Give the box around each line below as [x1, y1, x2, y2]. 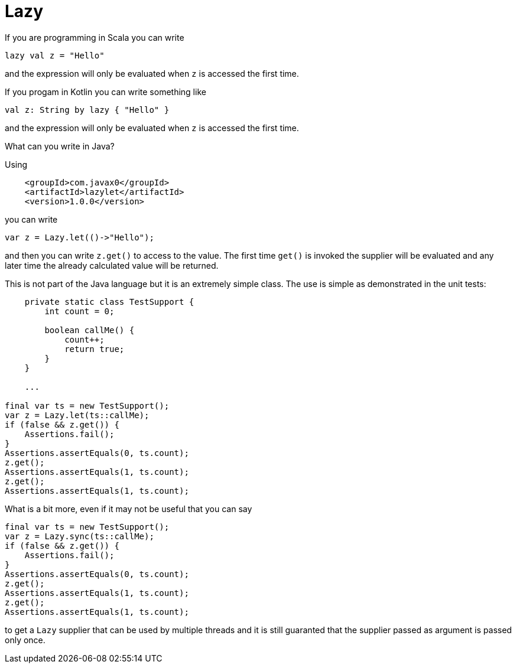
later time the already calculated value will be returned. [5, 260, 219, 271]
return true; [64, 344, 125, 354]
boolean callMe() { [44, 325, 135, 335]
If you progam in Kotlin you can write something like [5, 86, 206, 97]
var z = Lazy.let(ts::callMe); [5, 410, 150, 420]
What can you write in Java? [5, 141, 115, 151]
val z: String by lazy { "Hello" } [5, 105, 170, 115]
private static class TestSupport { [24, 296, 194, 307]
